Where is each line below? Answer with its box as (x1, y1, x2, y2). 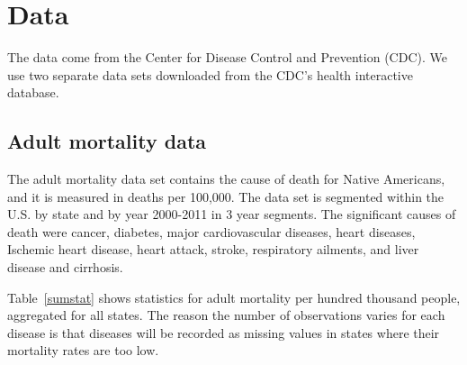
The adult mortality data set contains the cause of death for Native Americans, (7, 169, 445, 188)
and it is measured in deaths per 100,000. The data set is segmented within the (7, 187, 445, 205)
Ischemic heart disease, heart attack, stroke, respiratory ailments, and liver (7, 240, 419, 259)
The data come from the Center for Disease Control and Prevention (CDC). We (7, 48, 447, 67)
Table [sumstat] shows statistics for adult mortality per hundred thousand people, (7, 287, 461, 306)
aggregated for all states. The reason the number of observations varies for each (7, 306, 445, 324)
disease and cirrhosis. (7, 258, 123, 277)
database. (7, 83, 59, 102)
